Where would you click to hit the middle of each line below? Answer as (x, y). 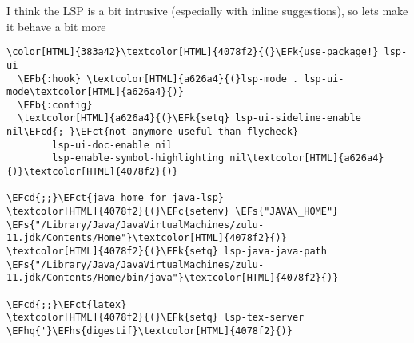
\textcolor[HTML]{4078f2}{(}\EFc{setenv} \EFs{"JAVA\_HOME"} (173, 212)
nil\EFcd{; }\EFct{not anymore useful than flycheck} (153, 132)
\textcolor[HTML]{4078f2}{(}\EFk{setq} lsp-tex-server (155, 318)
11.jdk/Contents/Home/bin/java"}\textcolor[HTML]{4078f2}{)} (173, 278)
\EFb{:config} (55, 105)
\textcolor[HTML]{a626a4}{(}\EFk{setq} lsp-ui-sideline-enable (189, 118)
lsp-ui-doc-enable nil (112, 145)
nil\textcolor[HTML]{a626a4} (307, 158)
